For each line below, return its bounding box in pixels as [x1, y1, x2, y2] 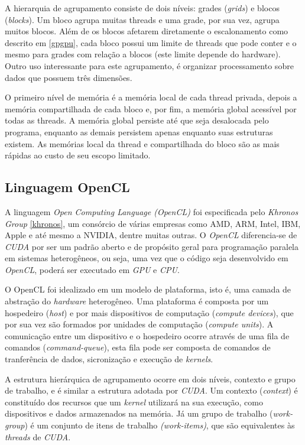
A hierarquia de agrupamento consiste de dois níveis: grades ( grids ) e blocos [5, 2, 280, 14]
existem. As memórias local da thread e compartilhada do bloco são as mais [5, 137, 280, 150]
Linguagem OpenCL [5, 178, 130, 196]
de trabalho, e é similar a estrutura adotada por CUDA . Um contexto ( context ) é [5, 384, 298, 397]
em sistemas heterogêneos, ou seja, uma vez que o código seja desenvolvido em [5, 252, 288, 264]
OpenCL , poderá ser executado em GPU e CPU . [5, 263, 180, 275]
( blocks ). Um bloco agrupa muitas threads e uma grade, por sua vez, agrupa [5, 13, 280, 25]
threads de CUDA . [5, 430, 71, 443]
